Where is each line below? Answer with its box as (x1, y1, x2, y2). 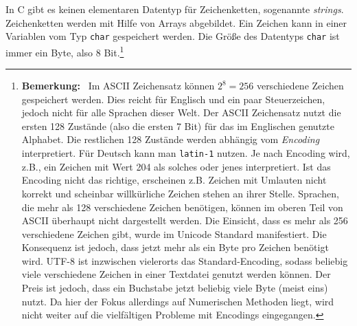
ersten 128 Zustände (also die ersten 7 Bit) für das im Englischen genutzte (21, 118, 334, 133)
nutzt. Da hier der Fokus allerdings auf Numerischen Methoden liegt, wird (21, 294, 334, 308)
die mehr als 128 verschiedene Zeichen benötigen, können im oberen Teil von (21, 199, 343, 214)
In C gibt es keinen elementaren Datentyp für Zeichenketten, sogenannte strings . (5, 2, 344, 16)
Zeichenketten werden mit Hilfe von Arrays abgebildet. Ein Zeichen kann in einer (5, 15, 347, 30)
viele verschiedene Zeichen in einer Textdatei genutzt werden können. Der (21, 267, 331, 281)
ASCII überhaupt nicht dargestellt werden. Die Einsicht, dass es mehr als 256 (21, 213, 348, 228)
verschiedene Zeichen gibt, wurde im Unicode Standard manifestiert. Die (21, 226, 327, 241)
